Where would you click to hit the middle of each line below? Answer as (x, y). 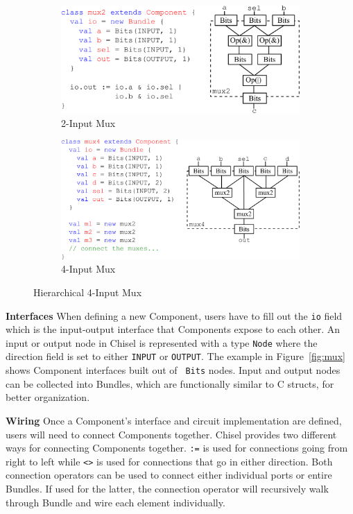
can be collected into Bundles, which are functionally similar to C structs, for (170, 383)
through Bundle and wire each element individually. (115, 502)
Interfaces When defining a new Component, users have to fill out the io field (174, 315)
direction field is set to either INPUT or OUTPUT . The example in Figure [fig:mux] (175, 356)
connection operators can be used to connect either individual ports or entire (169, 475)
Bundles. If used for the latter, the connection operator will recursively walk (167, 488)
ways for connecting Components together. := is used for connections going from (177, 448)
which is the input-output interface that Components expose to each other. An (173, 329)
